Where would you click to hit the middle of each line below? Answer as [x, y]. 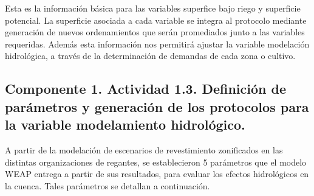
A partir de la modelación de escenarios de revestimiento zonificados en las [144, 149]
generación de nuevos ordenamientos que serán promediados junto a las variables [155, 32]
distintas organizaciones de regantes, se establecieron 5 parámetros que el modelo [156, 162]
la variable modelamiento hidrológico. [125, 124]
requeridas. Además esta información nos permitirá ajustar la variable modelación [157, 44]
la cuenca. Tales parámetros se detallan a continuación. [108, 185]
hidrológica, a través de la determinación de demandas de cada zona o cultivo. [150, 56]
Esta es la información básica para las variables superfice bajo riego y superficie [153, 8]
